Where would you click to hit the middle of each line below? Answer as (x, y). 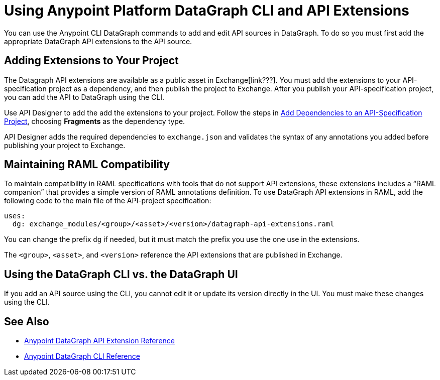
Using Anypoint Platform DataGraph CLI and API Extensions (207, 11)
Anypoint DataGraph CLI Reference (82, 356)
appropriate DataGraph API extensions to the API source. (98, 41)
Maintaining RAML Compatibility (87, 165)
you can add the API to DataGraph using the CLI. (84, 97)
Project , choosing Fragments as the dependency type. (95, 121)
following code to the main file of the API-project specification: (108, 201)
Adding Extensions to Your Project (91, 61)
